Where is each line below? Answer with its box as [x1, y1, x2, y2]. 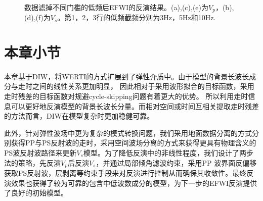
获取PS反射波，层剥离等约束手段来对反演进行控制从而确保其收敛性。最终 [4, 167, 247, 178]
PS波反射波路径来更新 [4, 147, 77, 158]
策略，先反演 [18, 157, 61, 168]
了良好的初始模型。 [4, 187, 68, 198]
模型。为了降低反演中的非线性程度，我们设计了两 [83, 147, 246, 158]
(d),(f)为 [24, 12, 51, 23]
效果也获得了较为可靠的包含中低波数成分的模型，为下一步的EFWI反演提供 [11, 177, 257, 188]
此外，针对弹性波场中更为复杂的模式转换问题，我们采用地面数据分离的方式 [4, 127, 252, 138]
